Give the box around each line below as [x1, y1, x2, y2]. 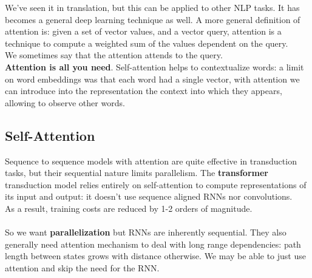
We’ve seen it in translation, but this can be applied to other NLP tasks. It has [5, 1, 300, 13]
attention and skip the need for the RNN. [5, 261, 160, 274]
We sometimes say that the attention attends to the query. [5, 49, 223, 61]
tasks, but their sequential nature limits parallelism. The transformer [5, 166, 268, 179]
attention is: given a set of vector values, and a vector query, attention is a [5, 25, 282, 38]
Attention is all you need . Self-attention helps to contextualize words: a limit [5, 60, 304, 73]
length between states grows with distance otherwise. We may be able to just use [5, 249, 306, 262]
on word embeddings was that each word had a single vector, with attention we [5, 72, 300, 85]
